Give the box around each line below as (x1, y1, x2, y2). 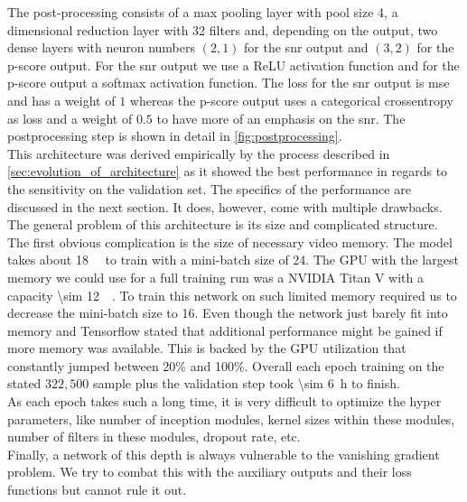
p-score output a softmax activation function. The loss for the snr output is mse (7, 73, 450, 92)
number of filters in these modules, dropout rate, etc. (7, 427, 301, 446)
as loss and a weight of (7, 108, 133, 127)
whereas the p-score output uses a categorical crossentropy (129, 90, 453, 109)
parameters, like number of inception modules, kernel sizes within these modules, (7, 409, 455, 428)
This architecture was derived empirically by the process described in (7, 144, 390, 163)
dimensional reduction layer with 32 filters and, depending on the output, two (7, 20, 438, 39)
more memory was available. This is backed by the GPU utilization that (7, 339, 406, 358)
